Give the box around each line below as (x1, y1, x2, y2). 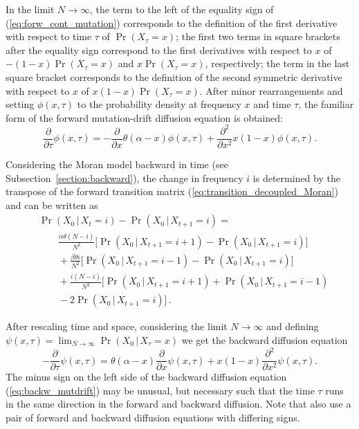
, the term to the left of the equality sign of (90, 2, 274, 16)
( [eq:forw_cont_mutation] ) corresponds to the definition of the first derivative (6, 15, 338, 30)
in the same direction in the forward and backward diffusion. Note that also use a (6, 396, 351, 411)
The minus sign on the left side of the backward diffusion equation (6, 369, 287, 384)
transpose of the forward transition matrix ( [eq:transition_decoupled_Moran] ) (6, 184, 338, 199)
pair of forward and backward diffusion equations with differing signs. (6, 410, 300, 424)
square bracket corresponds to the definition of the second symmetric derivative (6, 69, 342, 84)
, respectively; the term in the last (205, 56, 350, 71)
